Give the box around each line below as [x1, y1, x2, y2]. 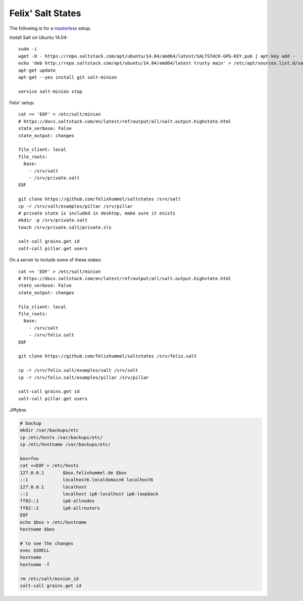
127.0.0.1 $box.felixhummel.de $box [20, 470, 127, 475]
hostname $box [20, 526, 55, 532]
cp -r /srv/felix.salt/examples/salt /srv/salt [18, 367, 138, 373]
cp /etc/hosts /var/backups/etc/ [20, 434, 103, 440]
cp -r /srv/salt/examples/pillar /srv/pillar [18, 203, 133, 209]
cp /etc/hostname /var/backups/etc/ [20, 442, 111, 448]
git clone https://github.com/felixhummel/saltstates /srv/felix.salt [18, 353, 197, 359]
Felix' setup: [9, 100, 35, 106]
